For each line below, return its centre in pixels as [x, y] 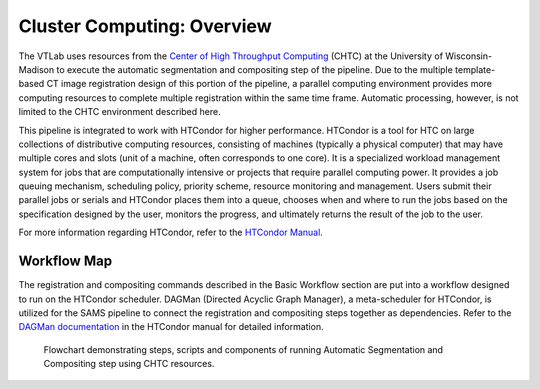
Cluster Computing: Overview [145, 26]
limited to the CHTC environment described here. [119, 112]
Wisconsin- [469, 56]
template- [475, 69]
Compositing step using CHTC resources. [129, 364]
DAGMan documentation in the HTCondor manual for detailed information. [171, 327]
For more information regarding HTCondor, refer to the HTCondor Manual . [171, 232]
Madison [36, 69]
